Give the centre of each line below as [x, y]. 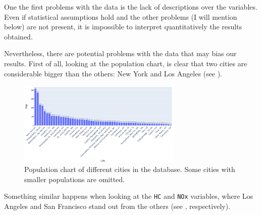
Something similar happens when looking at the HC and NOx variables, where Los [129, 196]
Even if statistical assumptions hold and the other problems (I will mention [121, 16]
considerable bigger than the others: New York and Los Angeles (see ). [113, 73]
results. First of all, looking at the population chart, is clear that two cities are [126, 63]
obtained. [18, 36]
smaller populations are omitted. [74, 179]
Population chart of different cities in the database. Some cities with [130, 169]
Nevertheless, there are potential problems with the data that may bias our [120, 53]
